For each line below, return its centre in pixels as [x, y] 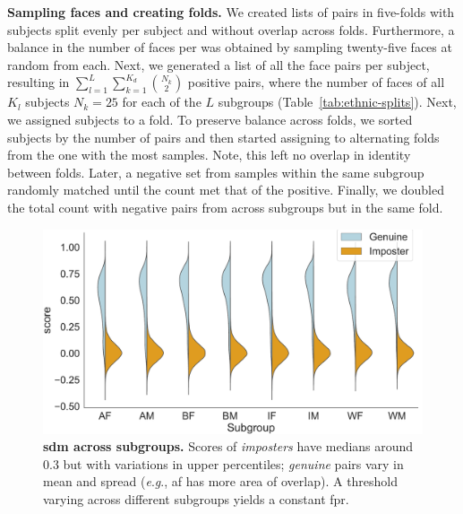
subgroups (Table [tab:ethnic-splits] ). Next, [337, 102]
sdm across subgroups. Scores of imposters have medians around [228, 446]
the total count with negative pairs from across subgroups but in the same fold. [225, 207]
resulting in [39, 82]
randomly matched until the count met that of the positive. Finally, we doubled [226, 190]
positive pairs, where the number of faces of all [316, 82]
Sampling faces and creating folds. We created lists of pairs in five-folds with [231, 12]
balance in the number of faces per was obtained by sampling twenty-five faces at [230, 47]
